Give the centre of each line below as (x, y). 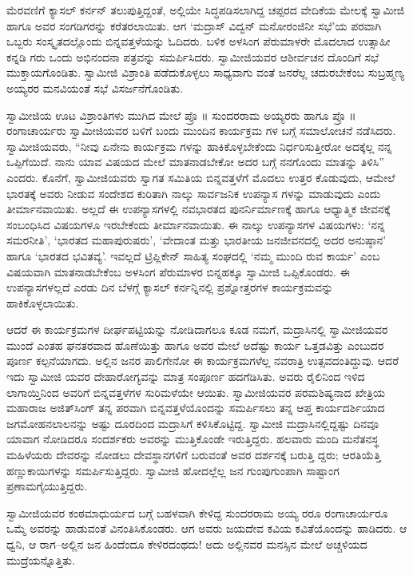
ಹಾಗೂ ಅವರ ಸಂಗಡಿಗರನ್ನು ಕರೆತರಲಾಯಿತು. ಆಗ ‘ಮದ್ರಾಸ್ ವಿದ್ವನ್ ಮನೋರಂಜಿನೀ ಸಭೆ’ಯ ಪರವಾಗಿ (194, 25)
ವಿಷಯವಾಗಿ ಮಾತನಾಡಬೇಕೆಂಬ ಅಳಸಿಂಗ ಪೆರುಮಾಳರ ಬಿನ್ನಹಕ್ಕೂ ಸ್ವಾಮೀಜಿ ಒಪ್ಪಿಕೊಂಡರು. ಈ (178, 271)
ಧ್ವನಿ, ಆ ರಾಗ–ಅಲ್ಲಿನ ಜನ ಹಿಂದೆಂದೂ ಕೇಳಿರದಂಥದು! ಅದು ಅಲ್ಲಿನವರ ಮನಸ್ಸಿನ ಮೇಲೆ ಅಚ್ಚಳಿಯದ (187, 544)
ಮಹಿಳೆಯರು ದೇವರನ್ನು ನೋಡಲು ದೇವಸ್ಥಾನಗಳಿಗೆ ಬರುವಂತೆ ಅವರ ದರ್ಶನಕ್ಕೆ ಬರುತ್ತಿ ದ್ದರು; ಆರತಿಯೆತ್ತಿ (194, 455)
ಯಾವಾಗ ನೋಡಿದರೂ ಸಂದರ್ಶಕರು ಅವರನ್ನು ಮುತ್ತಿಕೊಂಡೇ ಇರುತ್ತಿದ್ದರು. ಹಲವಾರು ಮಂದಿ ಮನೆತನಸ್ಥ (193, 439)
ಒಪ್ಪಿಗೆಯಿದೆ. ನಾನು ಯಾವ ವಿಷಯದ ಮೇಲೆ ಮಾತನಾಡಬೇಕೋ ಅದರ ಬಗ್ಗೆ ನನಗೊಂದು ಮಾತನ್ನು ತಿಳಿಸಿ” (195, 162)
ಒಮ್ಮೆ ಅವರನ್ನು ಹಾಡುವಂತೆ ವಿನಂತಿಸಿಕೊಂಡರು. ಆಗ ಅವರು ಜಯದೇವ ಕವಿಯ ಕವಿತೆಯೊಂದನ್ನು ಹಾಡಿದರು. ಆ (207, 528)
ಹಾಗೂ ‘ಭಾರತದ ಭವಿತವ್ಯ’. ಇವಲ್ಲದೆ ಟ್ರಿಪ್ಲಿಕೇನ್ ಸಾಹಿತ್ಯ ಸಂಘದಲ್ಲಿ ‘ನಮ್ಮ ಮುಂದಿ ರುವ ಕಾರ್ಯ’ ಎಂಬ (193, 255)
